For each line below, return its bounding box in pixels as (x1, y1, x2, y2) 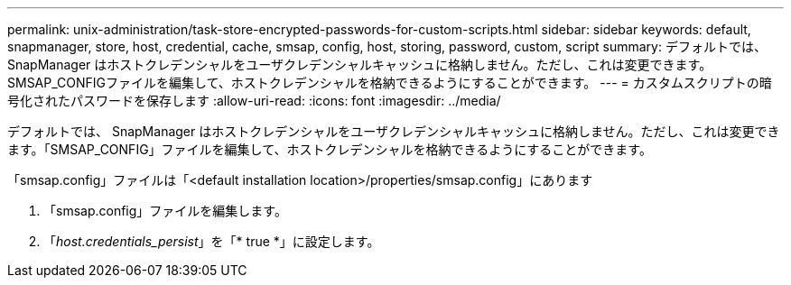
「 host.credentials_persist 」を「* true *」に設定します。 (43, 234, 380, 249)
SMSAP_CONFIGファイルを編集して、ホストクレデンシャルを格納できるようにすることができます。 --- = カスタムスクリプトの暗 (7, 75, 772, 90)
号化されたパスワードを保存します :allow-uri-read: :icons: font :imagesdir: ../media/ (7, 93, 501, 108)
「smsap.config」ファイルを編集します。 (43, 203, 287, 218)
